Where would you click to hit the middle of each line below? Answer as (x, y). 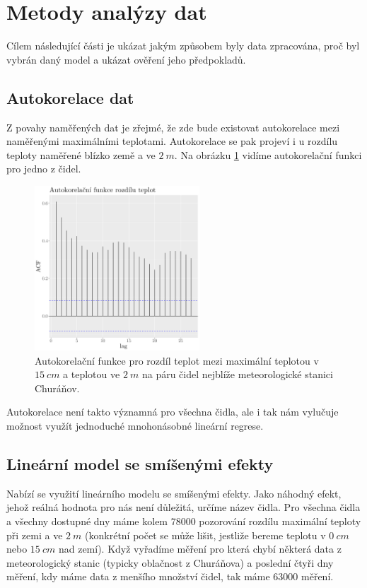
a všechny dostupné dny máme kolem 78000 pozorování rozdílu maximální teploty (184, 521)
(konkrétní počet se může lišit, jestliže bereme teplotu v (205, 535)
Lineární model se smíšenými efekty (140, 464)
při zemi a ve (35, 535)
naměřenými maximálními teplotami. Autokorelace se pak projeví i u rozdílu (172, 141)
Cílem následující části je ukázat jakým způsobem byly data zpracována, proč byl (183, 46)
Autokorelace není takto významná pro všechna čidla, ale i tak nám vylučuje (173, 412)
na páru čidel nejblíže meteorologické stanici (237, 374)
